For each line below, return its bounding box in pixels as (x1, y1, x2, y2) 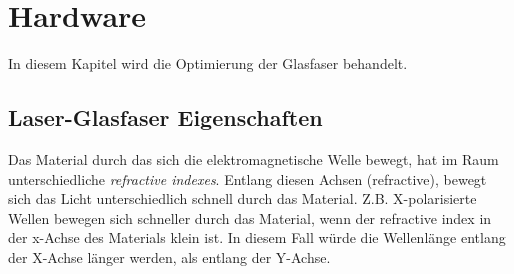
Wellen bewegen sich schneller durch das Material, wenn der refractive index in (8, 207, 492, 228)
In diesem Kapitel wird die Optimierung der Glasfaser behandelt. (8, 53, 408, 74)
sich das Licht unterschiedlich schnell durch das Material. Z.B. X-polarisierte (8, 188, 477, 209)
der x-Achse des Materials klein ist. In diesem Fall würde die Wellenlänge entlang (8, 227, 506, 248)
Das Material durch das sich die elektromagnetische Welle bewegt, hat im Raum (8, 148, 499, 169)
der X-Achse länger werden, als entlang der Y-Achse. (8, 246, 331, 267)
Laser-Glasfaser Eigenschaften (8, 102, 323, 133)
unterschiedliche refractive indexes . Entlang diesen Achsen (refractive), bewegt (8, 168, 487, 189)
